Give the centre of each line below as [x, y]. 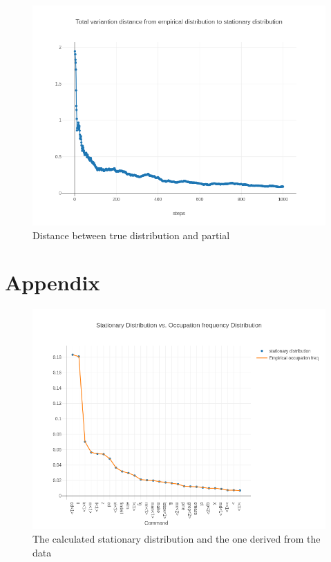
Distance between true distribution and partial [131, 235]
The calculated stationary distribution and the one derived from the [177, 538]
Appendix [53, 282]
